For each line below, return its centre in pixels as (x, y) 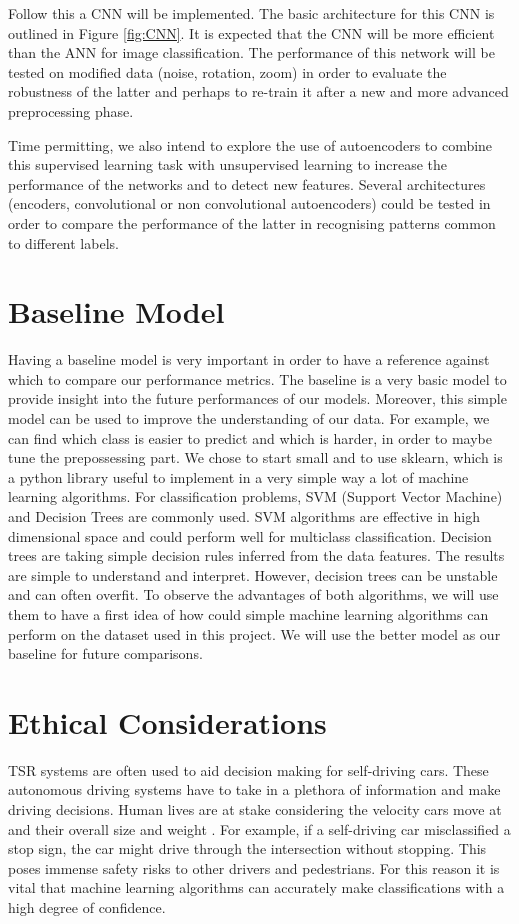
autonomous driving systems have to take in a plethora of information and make (254, 789)
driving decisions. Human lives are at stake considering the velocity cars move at (255, 809)
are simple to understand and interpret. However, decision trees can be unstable (253, 574)
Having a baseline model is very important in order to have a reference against (249, 359)
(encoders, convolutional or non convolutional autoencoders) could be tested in (249, 203)
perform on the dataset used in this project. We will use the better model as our (254, 633)
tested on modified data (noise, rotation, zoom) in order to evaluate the (227, 71)
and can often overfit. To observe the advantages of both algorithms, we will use (253, 594)
